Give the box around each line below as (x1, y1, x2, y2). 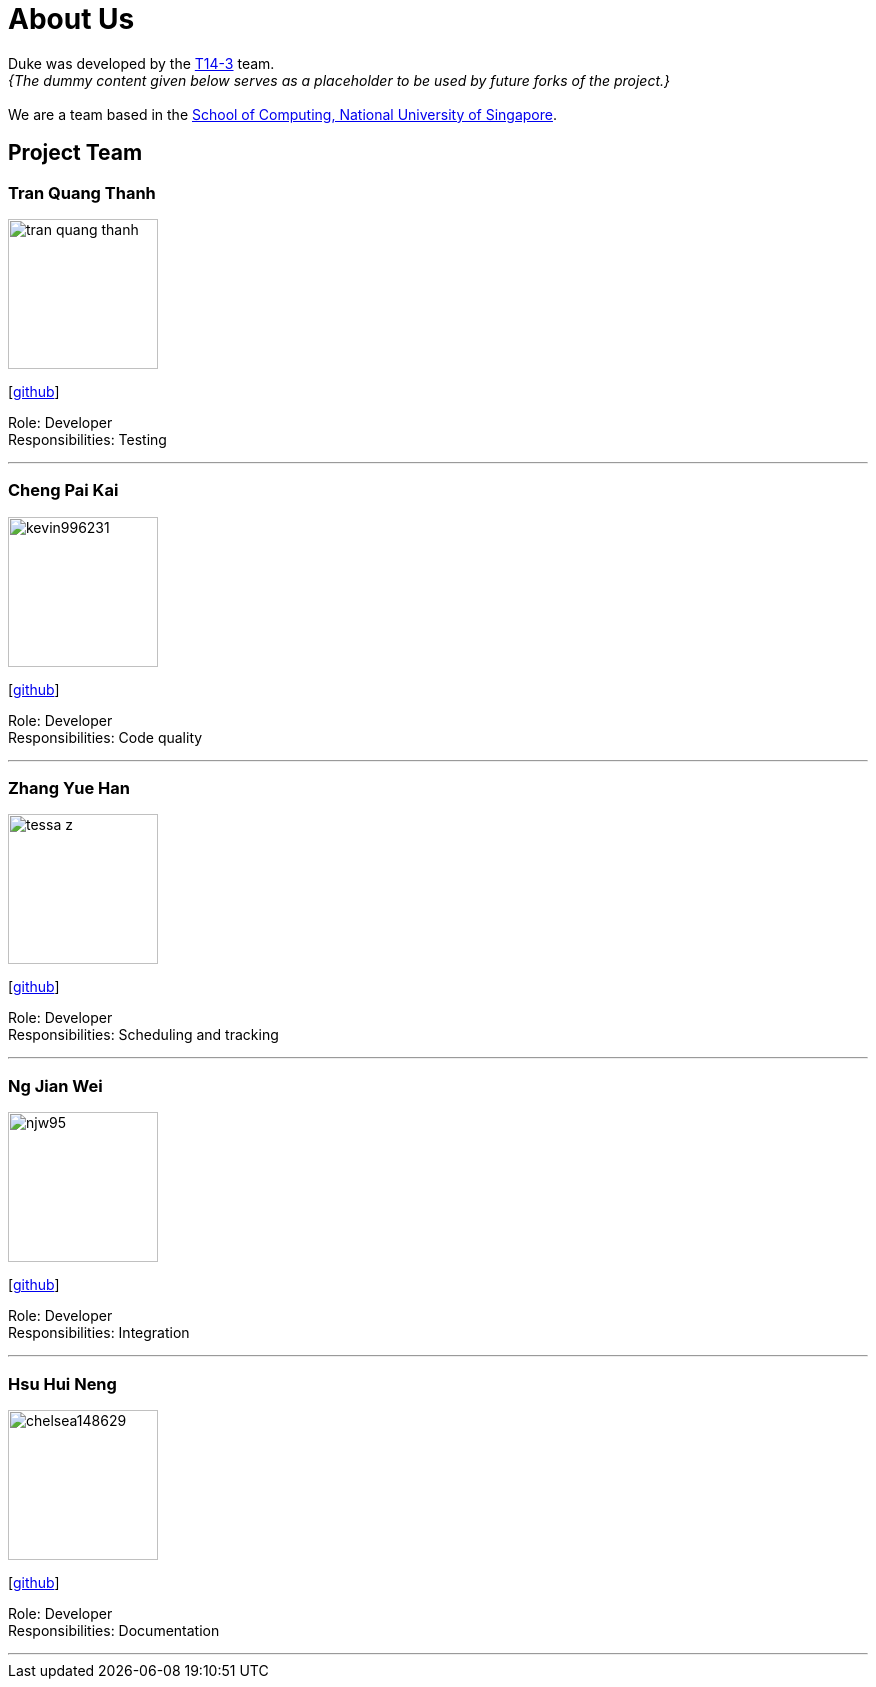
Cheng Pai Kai (8, 480, 119, 501)
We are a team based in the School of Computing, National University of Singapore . (8, 105, 558, 123)
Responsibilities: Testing (8, 430, 167, 448)
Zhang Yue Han (8, 778, 130, 799)
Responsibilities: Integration (8, 1324, 190, 1342)
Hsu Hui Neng (8, 1373, 117, 1394)
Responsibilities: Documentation (8, 1621, 220, 1639)
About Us (8, 2, 135, 36)
